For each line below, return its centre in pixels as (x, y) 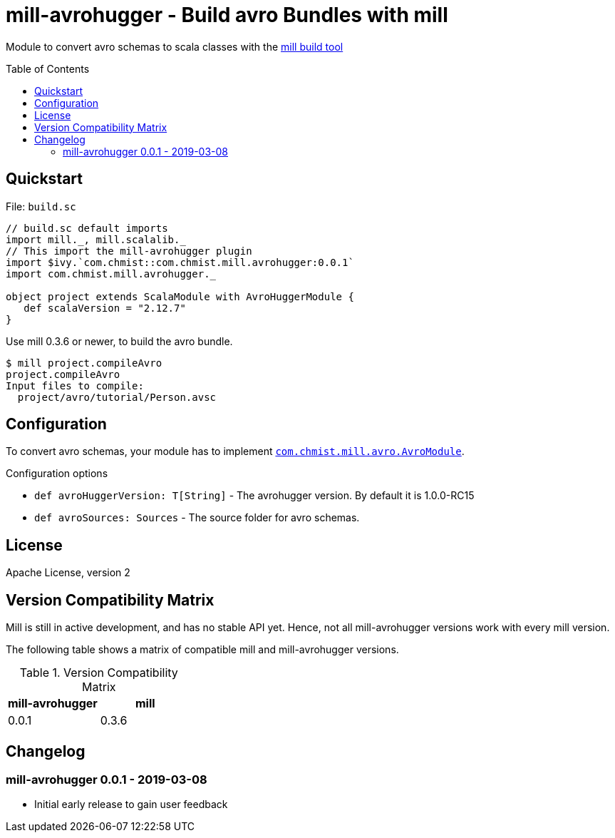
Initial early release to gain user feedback (131, 804)
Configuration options (57, 474)
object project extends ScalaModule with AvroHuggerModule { (180, 296)
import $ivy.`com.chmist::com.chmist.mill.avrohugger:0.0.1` (180, 262)
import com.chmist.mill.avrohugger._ (111, 274)
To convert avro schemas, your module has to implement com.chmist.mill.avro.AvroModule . (235, 451)
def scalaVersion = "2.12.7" (105, 308)
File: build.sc (41, 206)
